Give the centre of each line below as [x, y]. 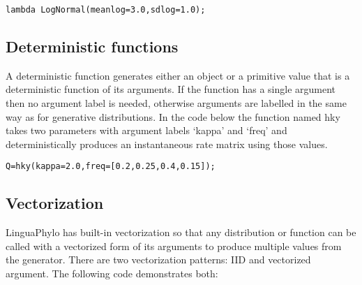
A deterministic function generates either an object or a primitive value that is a [178, 75]
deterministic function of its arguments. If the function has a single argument [171, 89]
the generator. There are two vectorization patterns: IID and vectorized [158, 260]
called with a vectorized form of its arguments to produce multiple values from [174, 246]
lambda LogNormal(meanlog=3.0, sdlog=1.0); [106, 10]
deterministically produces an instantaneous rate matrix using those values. [167, 144]
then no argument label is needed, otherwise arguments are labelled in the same [176, 103]
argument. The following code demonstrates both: [112, 273]
